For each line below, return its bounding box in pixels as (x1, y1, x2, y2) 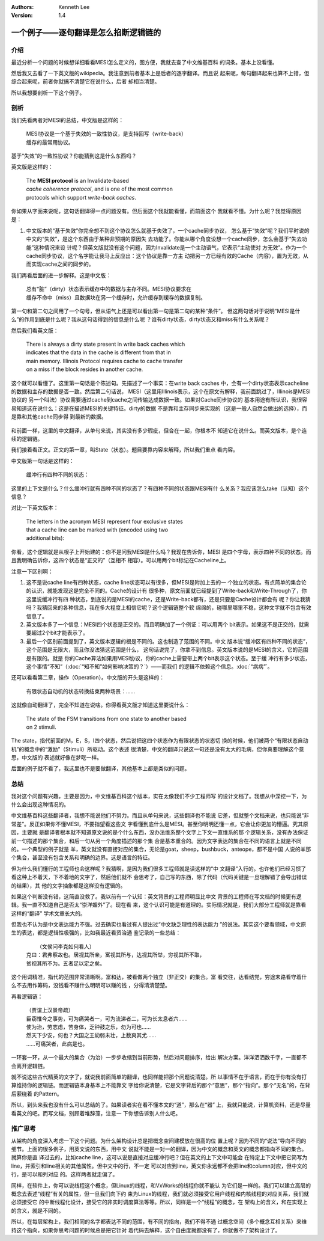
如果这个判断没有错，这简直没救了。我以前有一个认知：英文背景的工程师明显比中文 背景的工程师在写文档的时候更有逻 (11, 893, 302, 900)
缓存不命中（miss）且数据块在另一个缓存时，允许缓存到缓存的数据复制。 (26, 293, 206, 301)
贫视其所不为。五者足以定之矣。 (26, 960, 105, 967)
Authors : (11, 4, 34, 10)
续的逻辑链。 (11, 435, 43, 442)
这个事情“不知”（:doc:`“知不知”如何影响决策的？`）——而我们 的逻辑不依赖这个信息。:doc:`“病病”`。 (26, 663, 273, 670)
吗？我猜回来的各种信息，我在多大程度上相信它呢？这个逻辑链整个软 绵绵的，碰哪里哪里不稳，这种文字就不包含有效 (26, 604, 311, 611)
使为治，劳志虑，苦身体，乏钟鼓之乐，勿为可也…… (26, 1023, 151, 1031)
